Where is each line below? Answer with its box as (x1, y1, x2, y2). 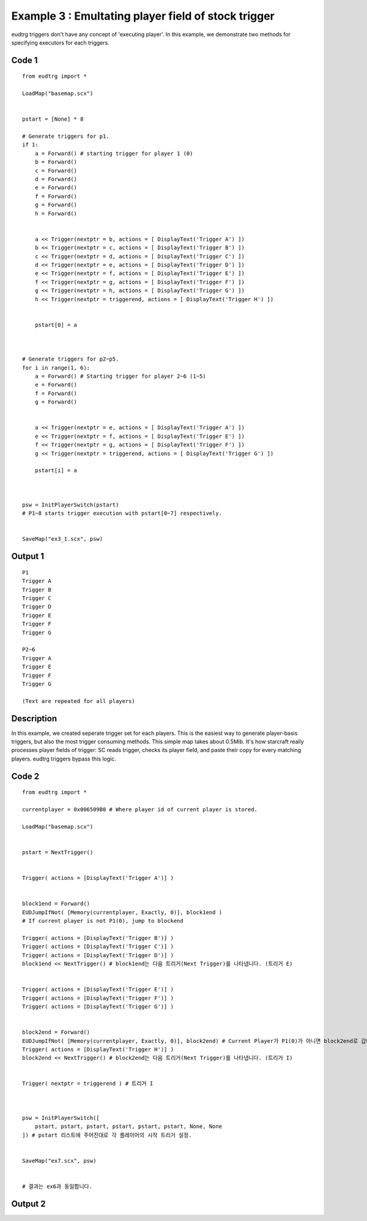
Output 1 (11, 551, 44, 562)
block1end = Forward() (22, 900, 91, 907)
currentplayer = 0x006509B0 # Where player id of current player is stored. (22, 806, 258, 813)
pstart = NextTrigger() (22, 849, 94, 855)
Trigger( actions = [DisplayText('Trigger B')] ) (22, 934, 174, 941)
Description (11, 713, 57, 724)
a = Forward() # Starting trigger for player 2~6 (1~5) (34, 373, 206, 380)
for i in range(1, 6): (22, 364, 91, 371)
